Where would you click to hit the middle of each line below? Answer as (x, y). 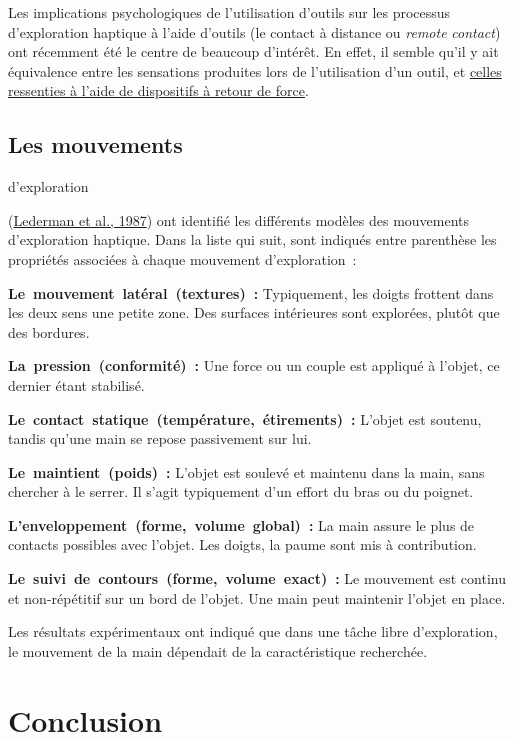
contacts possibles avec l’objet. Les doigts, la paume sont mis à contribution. (242, 544)
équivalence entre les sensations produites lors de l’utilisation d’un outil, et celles (255, 70)
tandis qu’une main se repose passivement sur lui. (160, 438)
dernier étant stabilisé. (76, 384)
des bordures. (49, 331)
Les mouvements (95, 144)
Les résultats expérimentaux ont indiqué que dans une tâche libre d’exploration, (253, 631)
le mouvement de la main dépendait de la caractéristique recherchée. (218, 650)
